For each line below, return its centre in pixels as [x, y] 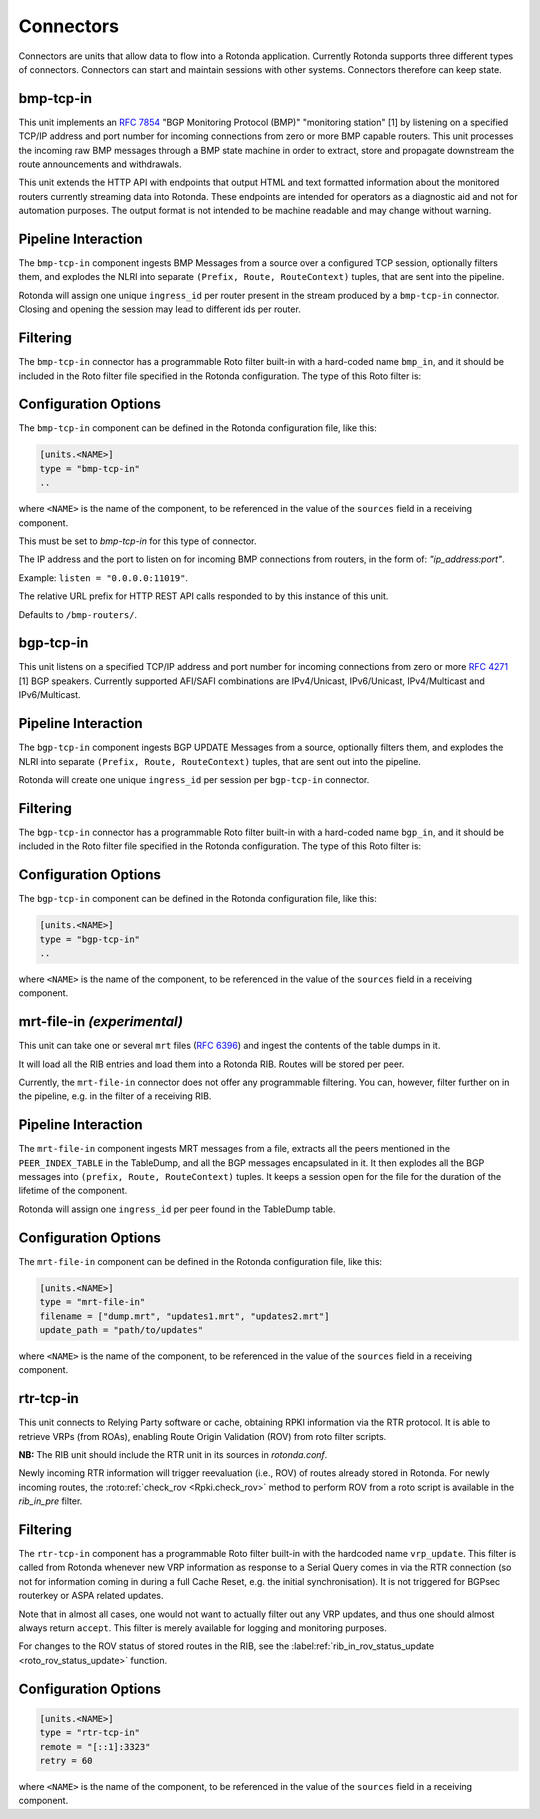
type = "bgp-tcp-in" [89, 939]
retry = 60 [66, 1760]
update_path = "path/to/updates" [121, 1329]
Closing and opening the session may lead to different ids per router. [160, 309]
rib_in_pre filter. [50, 1501]
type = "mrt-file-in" [92, 1302]
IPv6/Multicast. [49, 695]
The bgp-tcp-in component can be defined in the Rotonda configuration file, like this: [197, 899]
